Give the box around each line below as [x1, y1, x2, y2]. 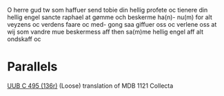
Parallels [7, 59, 58, 75]
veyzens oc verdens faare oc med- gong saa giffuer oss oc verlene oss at [7, 21, 217, 28]
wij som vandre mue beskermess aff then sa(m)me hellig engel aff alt [7, 27, 203, 36]
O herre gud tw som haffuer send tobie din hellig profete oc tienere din [7, 6, 208, 14]
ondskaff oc [7, 35, 41, 43]
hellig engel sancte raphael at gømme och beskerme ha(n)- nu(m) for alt [7, 13, 212, 21]
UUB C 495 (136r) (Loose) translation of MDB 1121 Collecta [7, 82, 174, 90]
